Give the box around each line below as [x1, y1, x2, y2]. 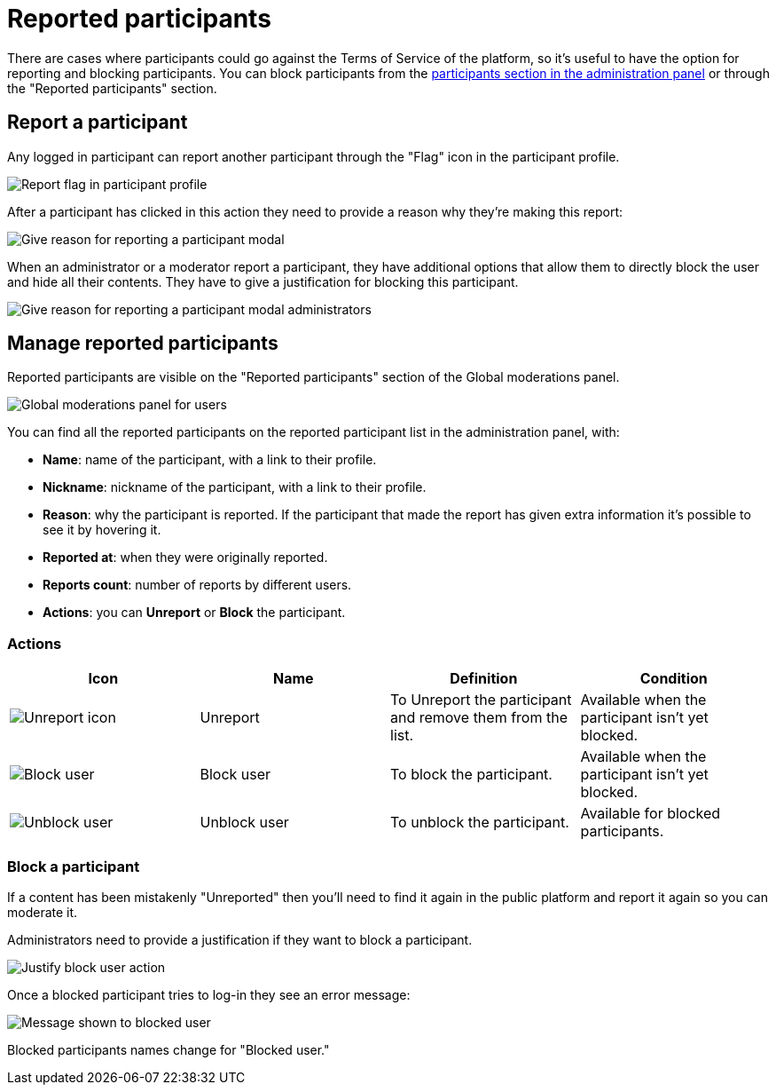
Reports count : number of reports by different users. [43, 577, 352, 593]
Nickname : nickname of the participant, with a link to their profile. [43, 479, 427, 495]
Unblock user [200, 813, 289, 832]
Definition [450, 669, 518, 688]
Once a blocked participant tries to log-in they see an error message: [7, 986, 411, 1002]
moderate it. [7, 904, 78, 920]
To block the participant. [390, 765, 553, 784]
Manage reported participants [7, 332, 278, 355]
